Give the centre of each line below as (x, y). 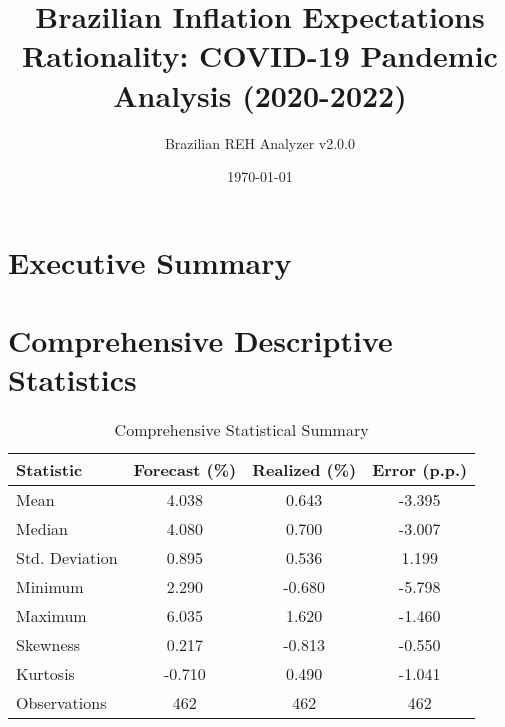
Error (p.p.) (420, 470)
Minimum (50, 587)
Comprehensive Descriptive (200, 340)
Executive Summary (150, 261)
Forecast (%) (185, 470)
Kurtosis (45, 674)
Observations (61, 703)
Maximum (51, 616)
